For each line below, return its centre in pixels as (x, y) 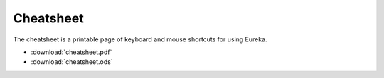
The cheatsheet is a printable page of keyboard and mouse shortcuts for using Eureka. (140, 39)
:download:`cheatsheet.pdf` (71, 52)
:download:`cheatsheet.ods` (72, 62)
